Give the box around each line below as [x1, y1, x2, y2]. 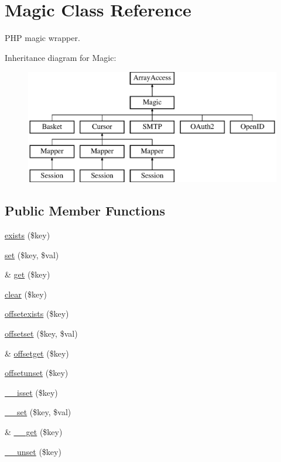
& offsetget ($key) [5, 347, 69, 359]
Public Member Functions [5, 201, 165, 220]
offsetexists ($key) [5, 307, 69, 320]
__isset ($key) [5, 386, 58, 398]
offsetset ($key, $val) [5, 327, 78, 340]
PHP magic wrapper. [5, 32, 80, 44]
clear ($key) [5, 288, 47, 300]
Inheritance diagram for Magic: [5, 51, 116, 63]
